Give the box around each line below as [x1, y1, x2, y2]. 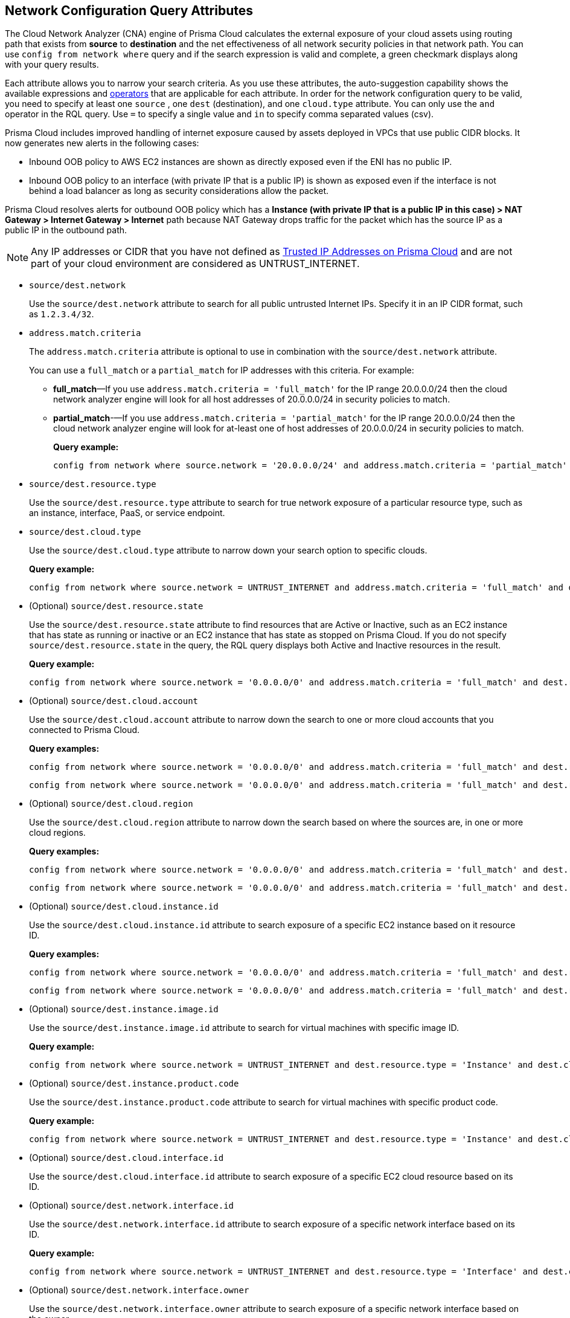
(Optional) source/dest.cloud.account [29, 696, 199, 706]
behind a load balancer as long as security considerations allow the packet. [29, 186, 329, 196]
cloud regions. [29, 827, 86, 838]
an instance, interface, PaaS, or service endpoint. [29, 508, 225, 518]
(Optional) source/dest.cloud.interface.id [29, 1152, 224, 1163]
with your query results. [5, 59, 99, 70]
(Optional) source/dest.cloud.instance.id [29, 901, 219, 912]
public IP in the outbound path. [5, 225, 127, 236]
